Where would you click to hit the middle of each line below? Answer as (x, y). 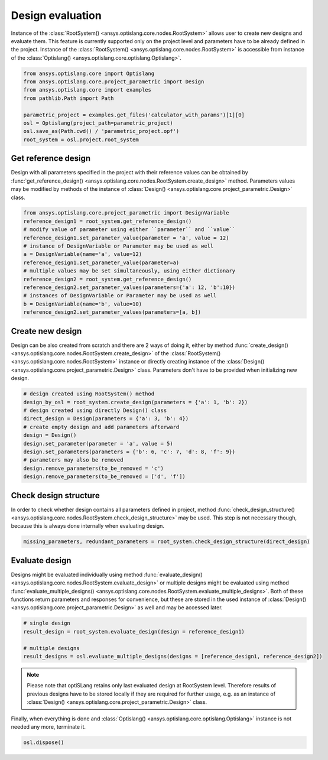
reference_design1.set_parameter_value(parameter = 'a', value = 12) (126, 238)
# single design (47, 623)
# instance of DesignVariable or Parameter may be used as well (118, 246)
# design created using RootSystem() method (89, 394)
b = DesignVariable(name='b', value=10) (82, 304)
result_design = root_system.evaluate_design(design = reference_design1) (134, 631)
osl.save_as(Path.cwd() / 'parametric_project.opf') (101, 131)
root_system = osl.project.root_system (81, 139)
